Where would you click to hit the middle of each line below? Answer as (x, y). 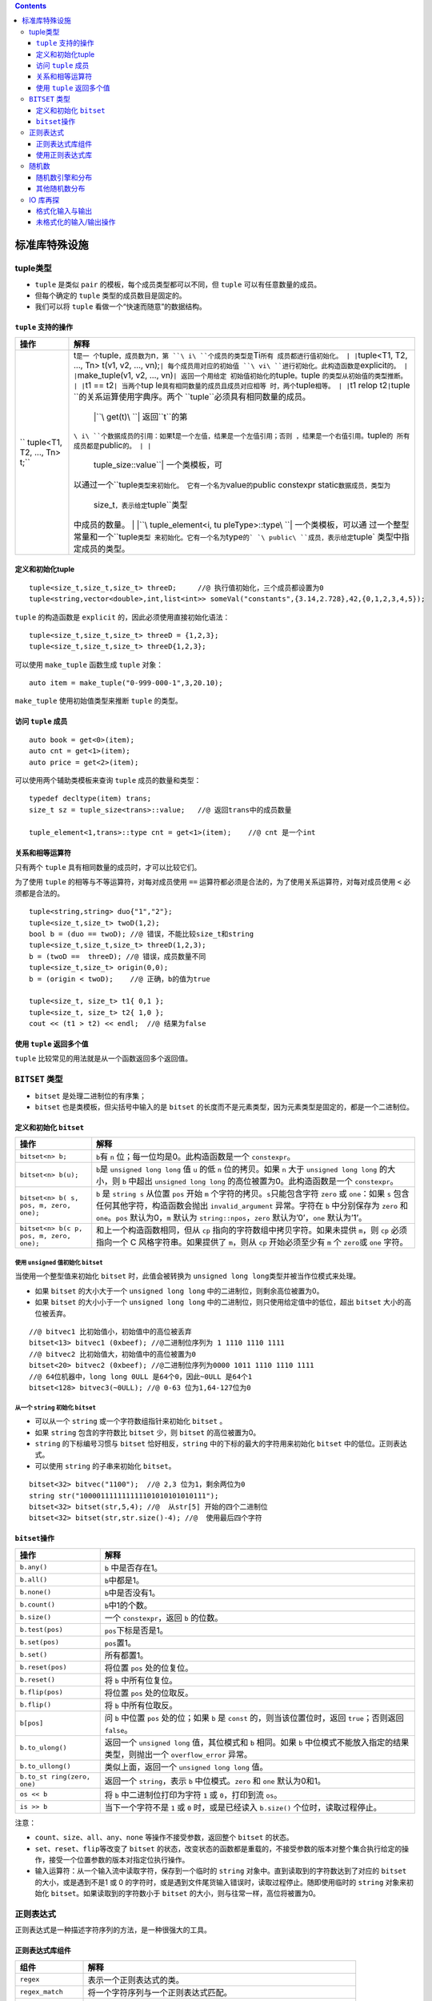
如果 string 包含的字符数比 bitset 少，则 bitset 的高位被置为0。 (148, 1432)
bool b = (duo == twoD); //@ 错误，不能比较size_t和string (142, 934)
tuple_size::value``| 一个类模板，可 (158, 464)
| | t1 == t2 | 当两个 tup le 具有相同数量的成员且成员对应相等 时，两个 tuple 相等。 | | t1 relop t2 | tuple (242, 385)
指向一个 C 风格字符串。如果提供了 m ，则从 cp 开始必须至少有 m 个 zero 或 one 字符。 (252, 1242)
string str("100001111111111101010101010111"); (124, 1496)
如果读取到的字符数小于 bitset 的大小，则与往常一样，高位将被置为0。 (201, 1894)
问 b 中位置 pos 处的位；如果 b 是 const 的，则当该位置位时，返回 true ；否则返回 (254, 1718)
